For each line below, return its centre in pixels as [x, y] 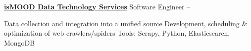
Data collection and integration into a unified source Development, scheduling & [126, 23]
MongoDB [20, 42]
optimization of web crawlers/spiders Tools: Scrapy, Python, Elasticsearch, [117, 33]
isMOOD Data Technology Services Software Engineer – [97, 6]
